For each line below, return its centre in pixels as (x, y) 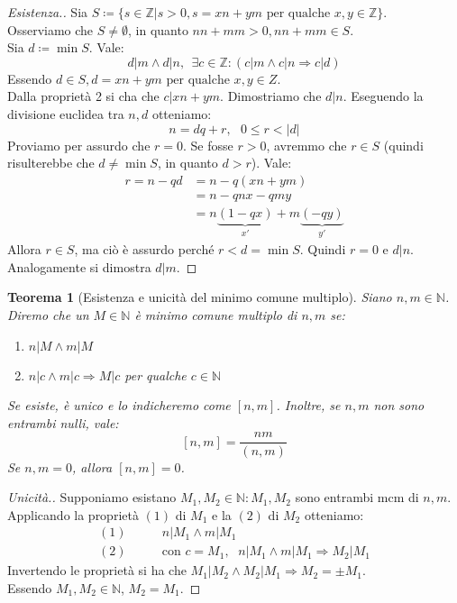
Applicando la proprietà (73, 514)
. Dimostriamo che (271, 96)
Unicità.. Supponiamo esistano (92, 497)
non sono (399, 405)
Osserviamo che (50, 29)
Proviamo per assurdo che (79, 145)
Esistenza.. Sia (48, 12)
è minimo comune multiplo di (216, 315)
